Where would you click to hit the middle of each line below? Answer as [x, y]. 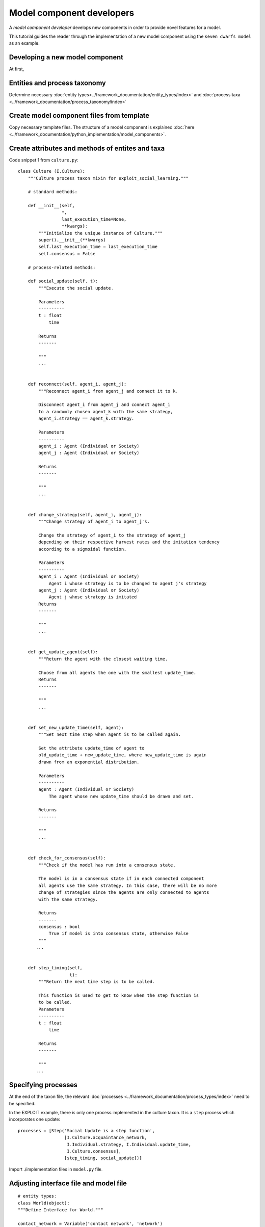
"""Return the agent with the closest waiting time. [103, 659]
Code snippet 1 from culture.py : [44, 160]
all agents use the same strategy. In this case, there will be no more [128, 885]
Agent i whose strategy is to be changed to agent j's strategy [128, 583]
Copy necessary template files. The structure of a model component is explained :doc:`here [102, 127]
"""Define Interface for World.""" [61, 1210]
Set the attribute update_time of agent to [92, 748]
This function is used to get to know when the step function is [119, 996]
